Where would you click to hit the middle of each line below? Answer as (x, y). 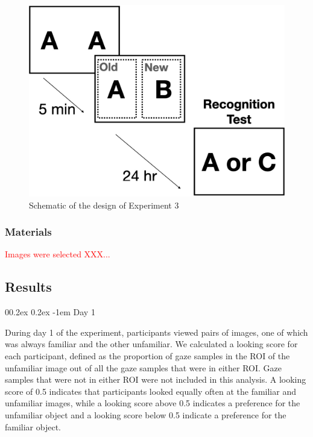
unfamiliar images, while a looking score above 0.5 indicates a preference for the (153, 403)
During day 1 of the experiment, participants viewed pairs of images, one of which (156, 332)
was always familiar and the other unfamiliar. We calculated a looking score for (151, 344)
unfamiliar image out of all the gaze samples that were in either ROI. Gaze (144, 367)
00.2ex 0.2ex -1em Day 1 (50, 312)
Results (28, 287)
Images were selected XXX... (58, 254)
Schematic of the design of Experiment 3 (104, 205)
